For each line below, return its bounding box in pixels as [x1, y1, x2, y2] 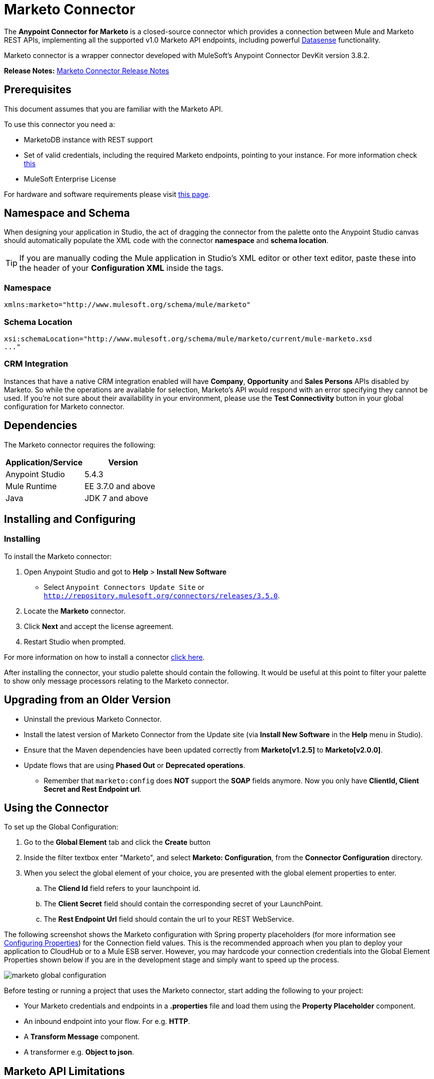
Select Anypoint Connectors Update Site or [44, 582, 205, 591]
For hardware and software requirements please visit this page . [4, 190, 211, 198]
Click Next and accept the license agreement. [24, 622, 174, 631]
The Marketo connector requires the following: [4, 440, 156, 449]
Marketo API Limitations [4, 1065, 125, 1078]
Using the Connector [4, 802, 109, 815]
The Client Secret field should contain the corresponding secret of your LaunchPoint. [44, 899, 323, 908]
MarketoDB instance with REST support [24, 135, 153, 144]
